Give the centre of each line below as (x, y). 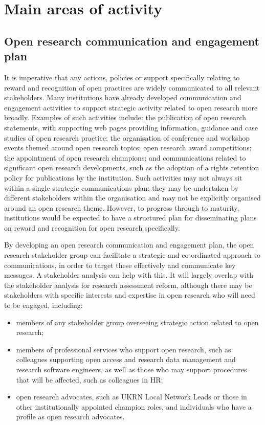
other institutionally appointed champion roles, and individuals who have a (134, 406)
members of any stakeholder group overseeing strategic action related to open (137, 322)
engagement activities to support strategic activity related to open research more (131, 107)
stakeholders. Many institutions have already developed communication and (123, 97)
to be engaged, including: (43, 305)
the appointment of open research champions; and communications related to (125, 157)
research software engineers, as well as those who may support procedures (131, 369)
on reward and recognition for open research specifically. (92, 227)
